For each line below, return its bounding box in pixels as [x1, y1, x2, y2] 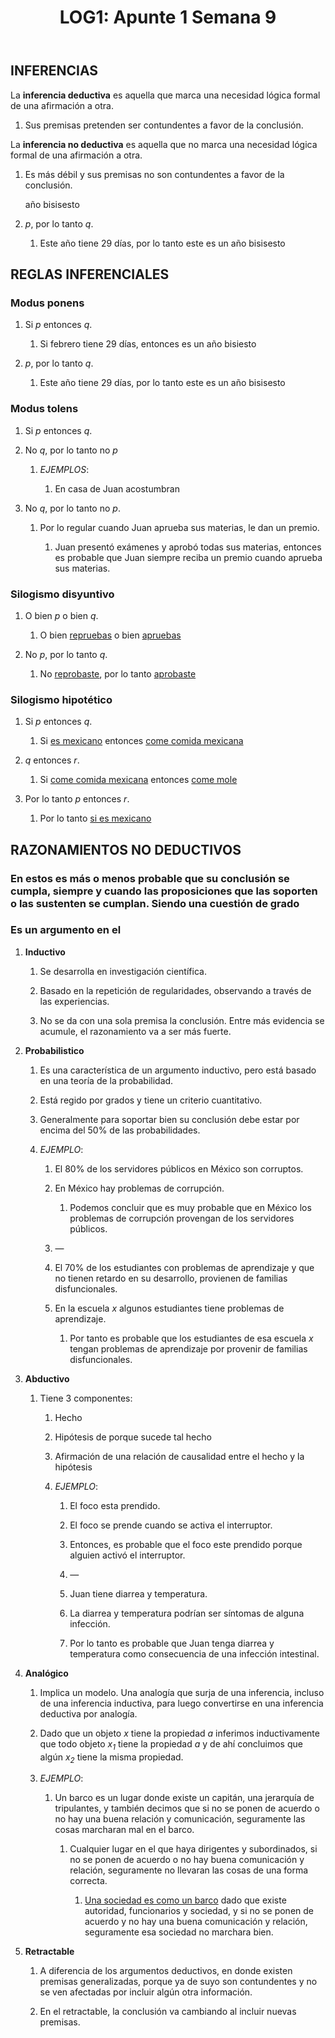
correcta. [69, 1875, 108, 1887]
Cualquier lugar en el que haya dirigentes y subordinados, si [69, 1843, 318, 1855]
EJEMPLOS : [39, 463, 90, 475]
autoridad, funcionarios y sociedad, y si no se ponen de [84, 1905, 314, 1917]
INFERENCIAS [10, 62, 99, 80]
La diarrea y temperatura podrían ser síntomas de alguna [69, 1607, 305, 1619]
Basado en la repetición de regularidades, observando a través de [39, 984, 312, 996]
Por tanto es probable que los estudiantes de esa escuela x [69, 1332, 314, 1344]
